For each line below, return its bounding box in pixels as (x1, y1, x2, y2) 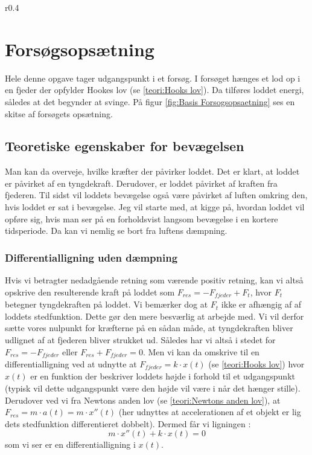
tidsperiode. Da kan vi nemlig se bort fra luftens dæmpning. (5, 224, 228, 237)
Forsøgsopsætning (5, 36, 154, 61)
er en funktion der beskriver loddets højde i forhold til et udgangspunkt (30, 370, 295, 382)
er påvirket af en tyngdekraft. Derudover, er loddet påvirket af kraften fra (5, 176, 278, 189)
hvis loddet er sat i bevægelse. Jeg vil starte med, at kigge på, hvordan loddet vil (5, 201, 305, 213)
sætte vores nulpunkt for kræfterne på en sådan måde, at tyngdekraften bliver (5, 321, 293, 334)
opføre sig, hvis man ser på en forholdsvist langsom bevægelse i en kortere (5, 212, 278, 225)
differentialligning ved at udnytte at (5, 357, 137, 370)
